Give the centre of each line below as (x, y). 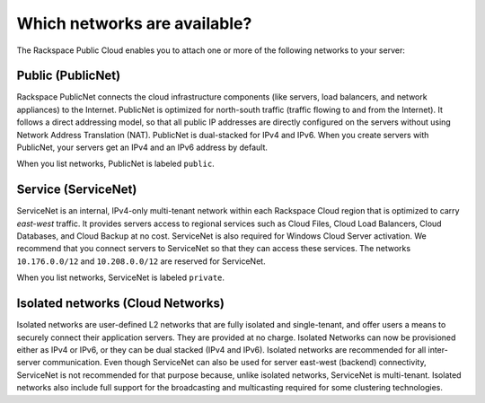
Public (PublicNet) (69, 76)
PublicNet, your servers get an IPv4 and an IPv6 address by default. (142, 147)
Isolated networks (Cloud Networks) (120, 304)
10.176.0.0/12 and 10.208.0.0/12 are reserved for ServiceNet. (141, 261)
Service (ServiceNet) (77, 190)
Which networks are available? (134, 23)
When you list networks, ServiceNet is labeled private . (120, 277)
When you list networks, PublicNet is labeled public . (115, 164)
